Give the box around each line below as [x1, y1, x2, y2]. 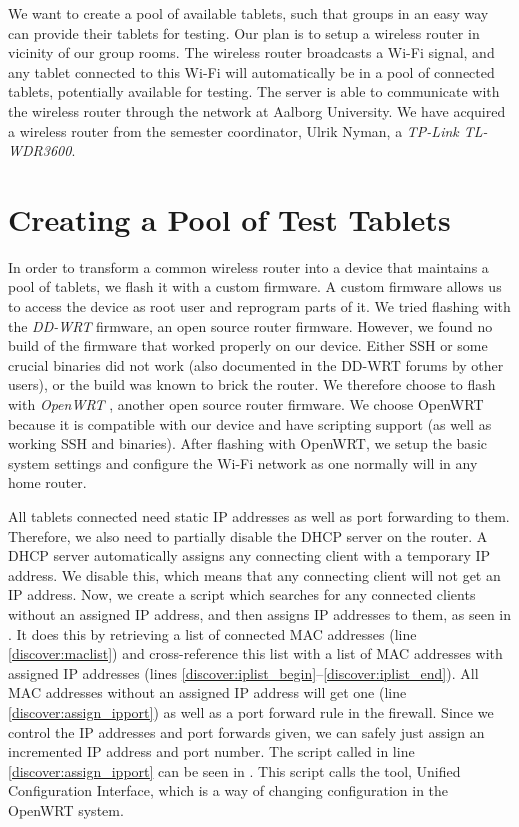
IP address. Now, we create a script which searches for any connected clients [8, 584, 476, 605]
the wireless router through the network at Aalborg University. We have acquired [8, 100, 506, 121]
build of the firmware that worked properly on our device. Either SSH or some [8, 335, 488, 356]
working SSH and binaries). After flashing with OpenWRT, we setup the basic [8, 433, 487, 454]
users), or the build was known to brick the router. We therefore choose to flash [8, 374, 496, 395]
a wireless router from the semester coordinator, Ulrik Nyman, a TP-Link [8, 120, 459, 141]
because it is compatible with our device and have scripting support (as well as [8, 413, 492, 434]
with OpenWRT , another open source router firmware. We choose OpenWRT [8, 394, 484, 415]
